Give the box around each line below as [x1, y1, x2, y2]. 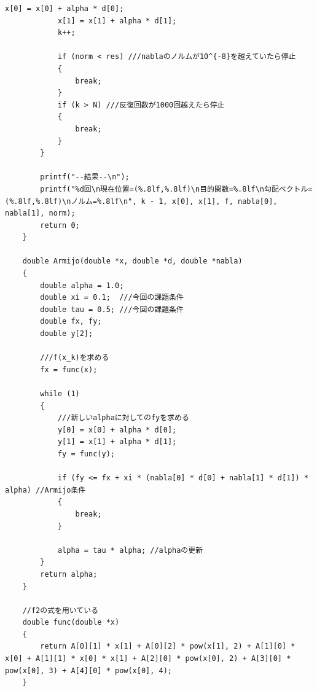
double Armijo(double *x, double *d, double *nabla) [22, 257, 243, 266]
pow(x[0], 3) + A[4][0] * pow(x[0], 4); [5, 666, 173, 675]
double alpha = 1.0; [40, 281, 124, 290]
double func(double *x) [22, 618, 120, 627]
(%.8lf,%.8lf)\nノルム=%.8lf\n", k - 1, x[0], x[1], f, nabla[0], [5, 197, 278, 206]
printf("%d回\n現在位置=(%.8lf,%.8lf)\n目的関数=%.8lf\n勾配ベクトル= [40, 184, 313, 193]
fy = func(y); [57, 449, 115, 458]
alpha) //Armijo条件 [5, 485, 86, 494]
